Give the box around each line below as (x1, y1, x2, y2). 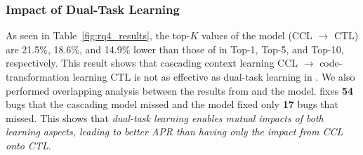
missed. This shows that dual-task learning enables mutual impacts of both (6, 110, 324, 125)
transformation (6, 69, 70, 83)
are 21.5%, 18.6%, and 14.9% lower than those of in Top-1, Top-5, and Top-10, (6, 41, 344, 56)
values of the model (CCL (202, 28, 312, 43)
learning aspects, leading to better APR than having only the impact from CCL (6, 124, 343, 139)
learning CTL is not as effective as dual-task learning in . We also (72, 69, 355, 83)
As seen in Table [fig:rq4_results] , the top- (6, 28, 190, 43)
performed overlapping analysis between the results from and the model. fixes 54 (6, 83, 354, 97)
